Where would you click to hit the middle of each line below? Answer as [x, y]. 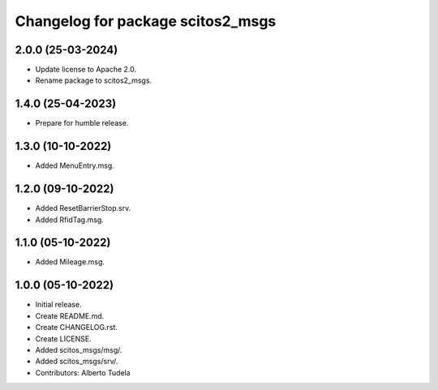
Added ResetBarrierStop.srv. [83, 208]
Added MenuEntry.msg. [75, 165]
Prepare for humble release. [82, 123]
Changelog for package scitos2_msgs [146, 21]
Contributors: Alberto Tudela [83, 372]
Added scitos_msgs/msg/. [79, 349]
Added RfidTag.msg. [70, 220]
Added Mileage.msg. [70, 262]
